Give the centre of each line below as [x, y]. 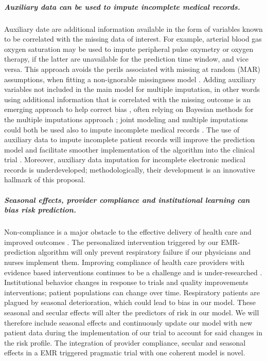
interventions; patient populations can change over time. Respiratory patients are [132, 292]
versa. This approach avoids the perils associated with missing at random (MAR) [132, 69]
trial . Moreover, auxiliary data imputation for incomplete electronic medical [125, 159]
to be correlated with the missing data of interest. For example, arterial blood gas [133, 39]
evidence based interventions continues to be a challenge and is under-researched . [133, 272]
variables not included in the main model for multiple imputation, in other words [132, 89]
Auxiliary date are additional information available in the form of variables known [133, 28]
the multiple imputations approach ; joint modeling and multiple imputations [126, 119]
